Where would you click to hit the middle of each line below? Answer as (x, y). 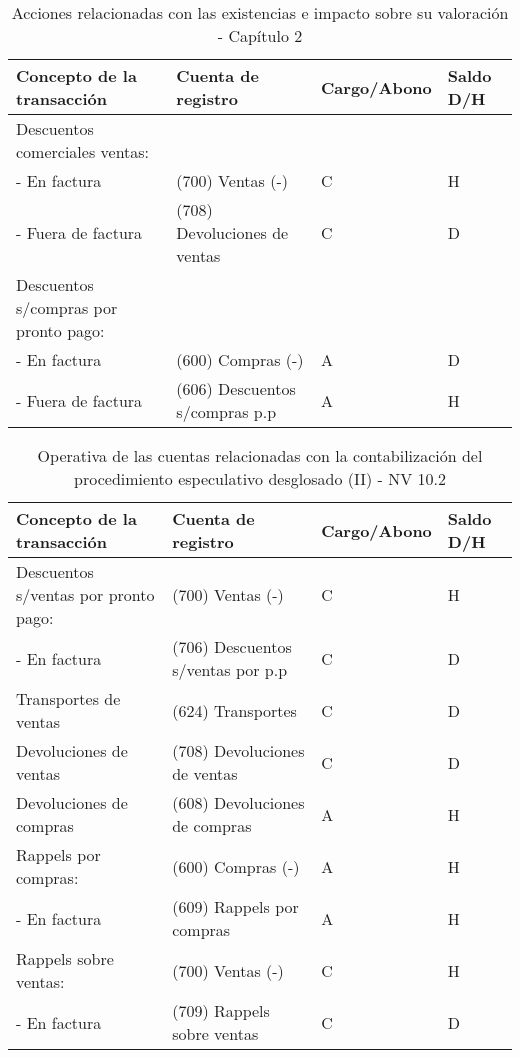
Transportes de (68, 698)
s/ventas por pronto (85, 594)
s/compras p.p (226, 411)
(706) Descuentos (232, 646)
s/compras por (67, 307)
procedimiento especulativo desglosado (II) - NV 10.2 (260, 478)
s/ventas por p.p (230, 669)
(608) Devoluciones (238, 802)
